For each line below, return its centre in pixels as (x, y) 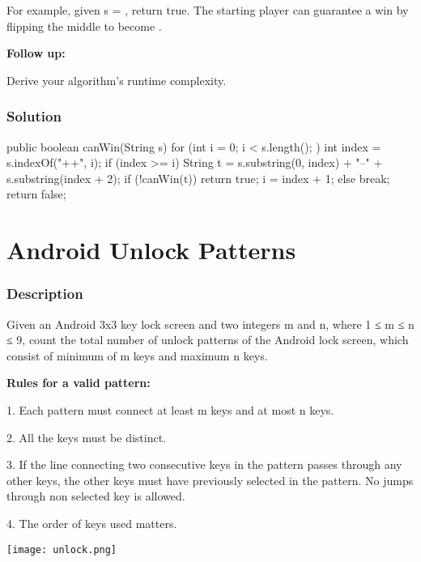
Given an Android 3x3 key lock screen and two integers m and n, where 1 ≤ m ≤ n (210, 324)
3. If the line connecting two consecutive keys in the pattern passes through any (204, 464)
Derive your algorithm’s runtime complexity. (117, 80)
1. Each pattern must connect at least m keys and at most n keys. (170, 409)
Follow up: (36, 53)
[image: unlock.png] (62, 549)
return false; (36, 194)
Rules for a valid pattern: (79, 383)
